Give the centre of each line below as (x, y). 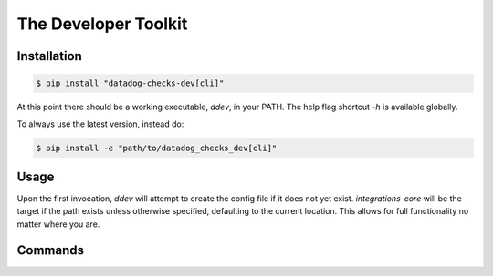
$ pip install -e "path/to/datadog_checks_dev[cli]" (157, 148)
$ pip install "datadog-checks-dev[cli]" (130, 83)
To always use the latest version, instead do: (100, 124)
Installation (49, 56)
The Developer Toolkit (102, 24)
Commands (51, 250)
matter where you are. (58, 224)
